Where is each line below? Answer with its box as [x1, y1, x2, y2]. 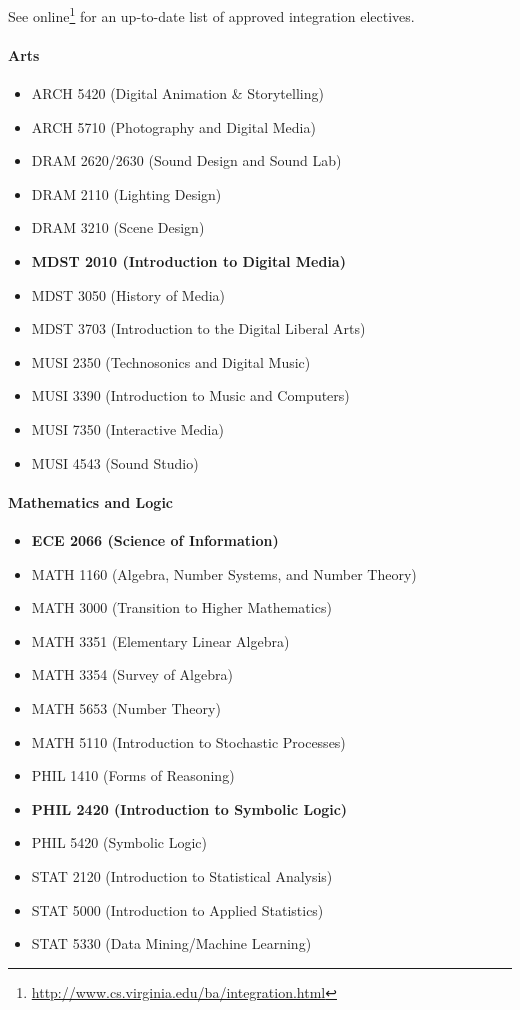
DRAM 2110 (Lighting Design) [31, 183, 222, 204]
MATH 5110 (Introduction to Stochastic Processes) [31, 731, 346, 752]
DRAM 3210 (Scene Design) [31, 217, 205, 238]
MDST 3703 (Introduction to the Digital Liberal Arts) [31, 318, 366, 339]
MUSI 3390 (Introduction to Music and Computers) [31, 385, 350, 406]
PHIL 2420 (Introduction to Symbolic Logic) [31, 798, 348, 819]
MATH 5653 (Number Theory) [31, 697, 221, 718]
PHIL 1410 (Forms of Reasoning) [31, 765, 235, 786]
